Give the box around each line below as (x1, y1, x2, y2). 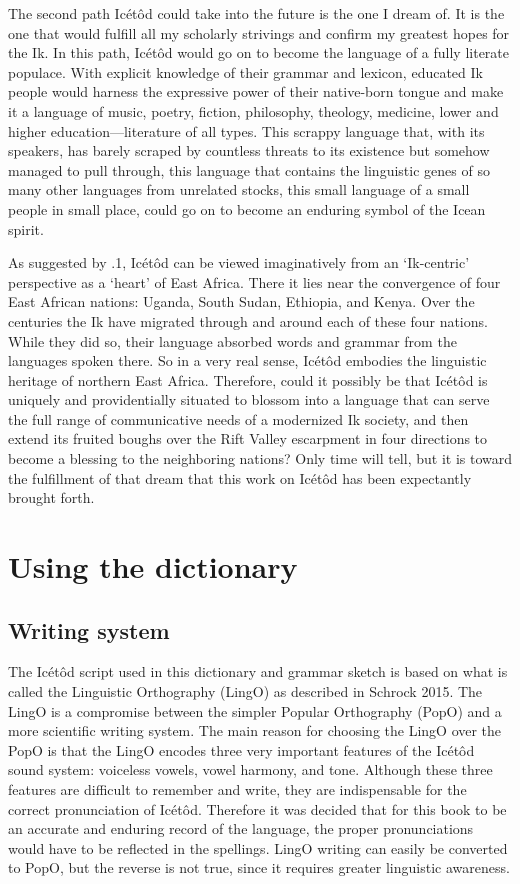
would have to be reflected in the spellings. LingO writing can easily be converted (8, 837, 508, 858)
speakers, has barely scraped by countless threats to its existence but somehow (8, 140, 490, 161)
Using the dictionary (8, 546, 298, 587)
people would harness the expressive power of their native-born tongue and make (8, 81, 504, 102)
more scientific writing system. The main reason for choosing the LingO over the (8, 720, 502, 741)
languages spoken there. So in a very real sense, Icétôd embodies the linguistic (8, 350, 487, 371)
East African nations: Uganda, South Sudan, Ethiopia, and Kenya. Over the (8, 291, 475, 312)
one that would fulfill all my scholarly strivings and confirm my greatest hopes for (8, 22, 510, 43)
